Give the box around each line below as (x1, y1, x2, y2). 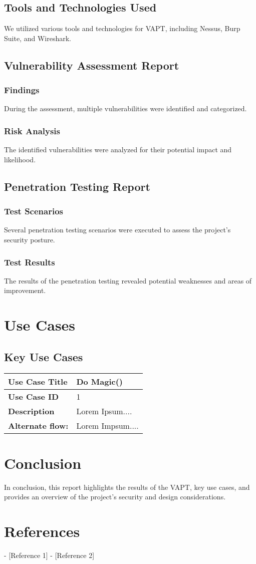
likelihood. (4, 154, 36, 164)
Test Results (4, 255, 55, 268)
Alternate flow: (8, 419, 69, 431)
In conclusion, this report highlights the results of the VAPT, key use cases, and (4, 481, 250, 492)
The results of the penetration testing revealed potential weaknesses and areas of (4, 275, 252, 286)
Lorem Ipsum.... (76, 405, 132, 417)
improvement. (4, 285, 46, 296)
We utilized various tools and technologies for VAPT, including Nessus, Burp (4, 23, 240, 34)
